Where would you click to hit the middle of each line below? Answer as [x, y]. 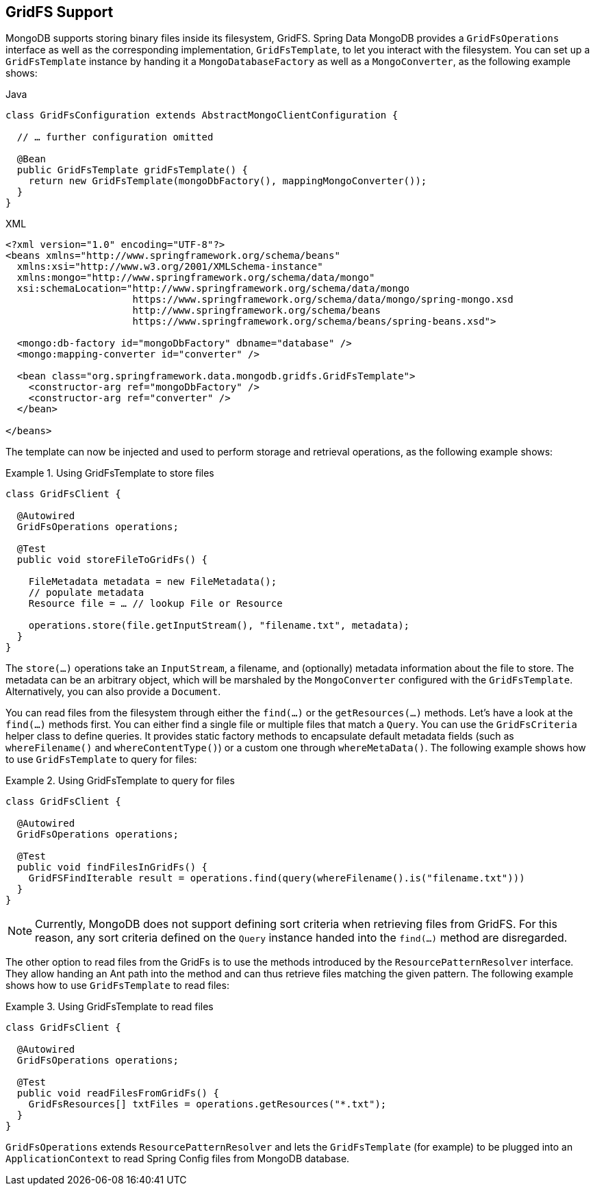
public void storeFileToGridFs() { [112, 560]
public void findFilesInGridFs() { [112, 867]
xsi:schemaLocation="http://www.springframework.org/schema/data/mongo [213, 289]
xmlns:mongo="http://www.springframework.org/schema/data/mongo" [196, 278]
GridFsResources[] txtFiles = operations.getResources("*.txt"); [207, 1104]
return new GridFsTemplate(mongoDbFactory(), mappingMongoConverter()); [228, 181]
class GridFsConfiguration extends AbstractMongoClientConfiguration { [202, 115]
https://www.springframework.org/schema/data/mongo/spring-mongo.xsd [323, 300]
